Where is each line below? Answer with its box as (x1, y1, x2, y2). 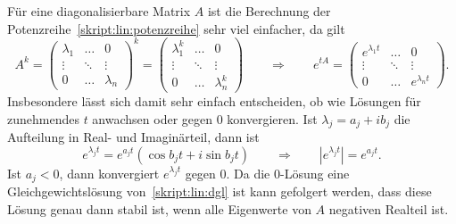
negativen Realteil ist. (328, 199, 449, 218)
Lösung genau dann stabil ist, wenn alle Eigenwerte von (7, 199, 311, 218)
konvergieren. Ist (227, 109, 318, 128)
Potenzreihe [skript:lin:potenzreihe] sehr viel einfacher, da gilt (7, 19, 345, 37)
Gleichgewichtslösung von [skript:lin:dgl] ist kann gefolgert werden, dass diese (7, 182, 432, 201)
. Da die (226, 163, 270, 182)
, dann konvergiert (59, 163, 160, 182)
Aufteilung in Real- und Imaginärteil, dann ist (7, 128, 260, 146)
